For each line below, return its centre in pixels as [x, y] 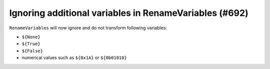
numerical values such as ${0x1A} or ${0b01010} [74, 58]
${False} [32, 51]
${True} [31, 44]
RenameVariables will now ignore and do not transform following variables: [88, 28]
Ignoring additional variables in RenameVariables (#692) [129, 13]
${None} [31, 37]
